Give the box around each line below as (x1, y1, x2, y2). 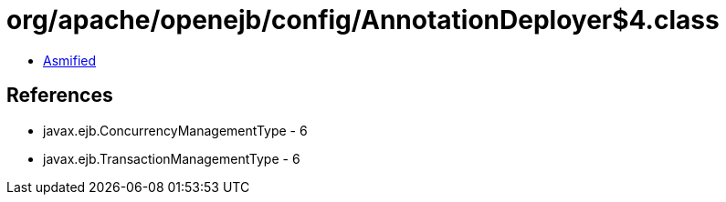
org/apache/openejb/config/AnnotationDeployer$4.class (6, 5, 720, 35)
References (6, 84, 113, 107)
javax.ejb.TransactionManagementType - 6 (43, 150, 300, 167)
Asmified (43, 52, 97, 68)
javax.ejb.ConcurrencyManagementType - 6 (43, 122, 308, 138)
